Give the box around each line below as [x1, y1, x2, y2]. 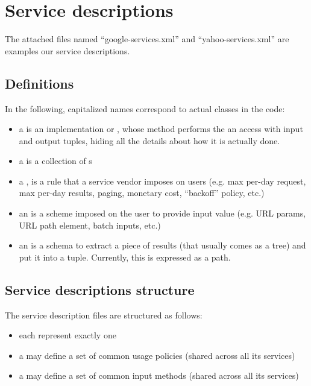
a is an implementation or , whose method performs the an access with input [19, 122, 303, 135]
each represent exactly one [19, 329, 116, 341]
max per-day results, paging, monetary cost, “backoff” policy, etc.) [19, 186, 265, 199]
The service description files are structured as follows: [5, 308, 203, 321]
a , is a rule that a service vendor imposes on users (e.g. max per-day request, [19, 174, 306, 187]
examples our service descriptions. [5, 44, 130, 57]
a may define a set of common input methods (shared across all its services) [19, 369, 299, 382]
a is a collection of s [19, 154, 92, 167]
